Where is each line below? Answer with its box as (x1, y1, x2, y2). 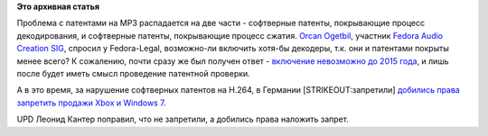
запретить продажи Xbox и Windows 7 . (16, 97, 166, 108)
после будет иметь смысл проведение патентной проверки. (16, 68, 250, 78)
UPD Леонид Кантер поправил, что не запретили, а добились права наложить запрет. (16, 113, 350, 125)
